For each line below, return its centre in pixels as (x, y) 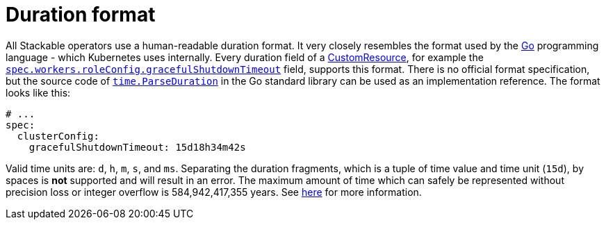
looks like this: (38, 92)
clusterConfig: (58, 136)
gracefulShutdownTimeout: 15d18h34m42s (137, 147)
